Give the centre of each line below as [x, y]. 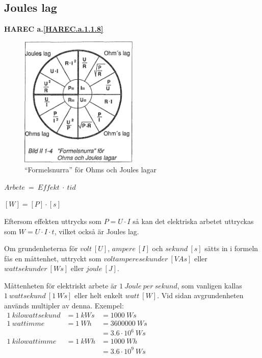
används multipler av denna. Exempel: [64, 306]
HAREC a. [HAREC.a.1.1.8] [54, 29]
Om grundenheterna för [41, 248]
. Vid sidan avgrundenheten [200, 295]
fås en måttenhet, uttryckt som [53, 258]
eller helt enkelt [99, 295]
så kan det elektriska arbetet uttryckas [193, 221]
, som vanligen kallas [209, 285]
